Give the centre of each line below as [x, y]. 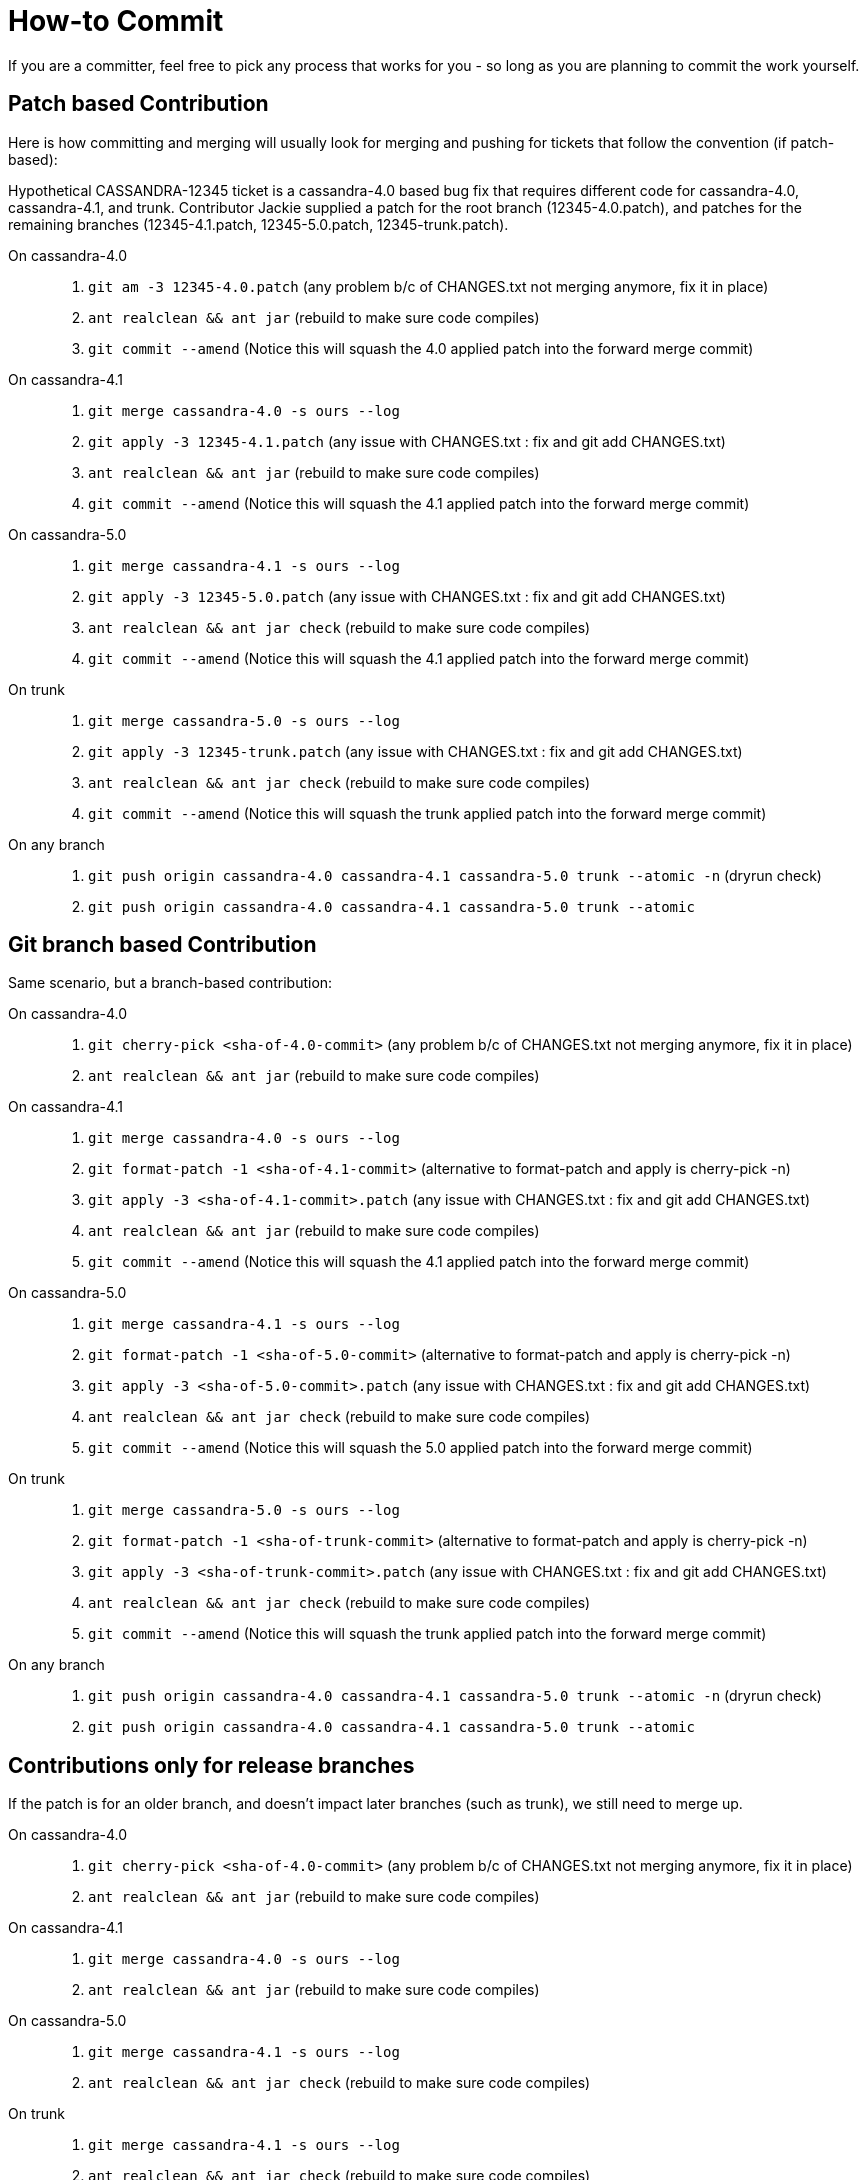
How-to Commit [116, 21]
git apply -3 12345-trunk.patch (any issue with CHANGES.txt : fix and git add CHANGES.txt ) [415, 751]
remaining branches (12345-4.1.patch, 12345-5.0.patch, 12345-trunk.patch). [258, 224]
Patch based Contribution [138, 104]
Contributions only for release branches [211, 1765]
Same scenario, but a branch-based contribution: [170, 983]
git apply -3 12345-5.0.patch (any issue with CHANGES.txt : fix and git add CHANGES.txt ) [407, 596]
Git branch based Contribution [162, 945]
